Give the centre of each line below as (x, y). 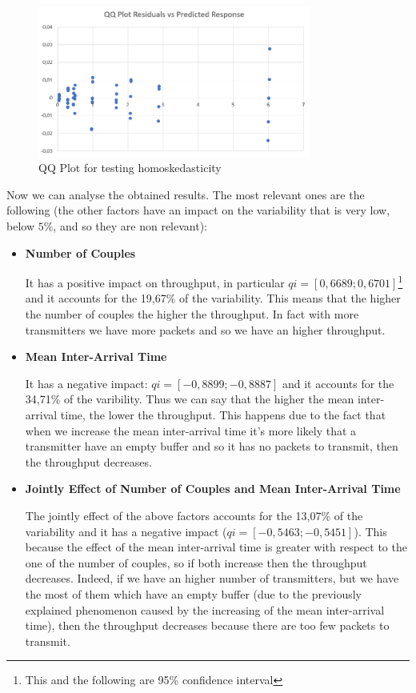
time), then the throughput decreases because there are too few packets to (207, 625)
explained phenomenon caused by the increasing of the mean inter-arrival (205, 609)
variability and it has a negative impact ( (126, 531)
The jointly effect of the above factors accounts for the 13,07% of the (194, 515)
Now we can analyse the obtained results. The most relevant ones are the (186, 194)
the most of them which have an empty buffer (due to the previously (194, 593)
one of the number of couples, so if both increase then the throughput (196, 562)
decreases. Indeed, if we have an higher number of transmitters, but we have (212, 578)
